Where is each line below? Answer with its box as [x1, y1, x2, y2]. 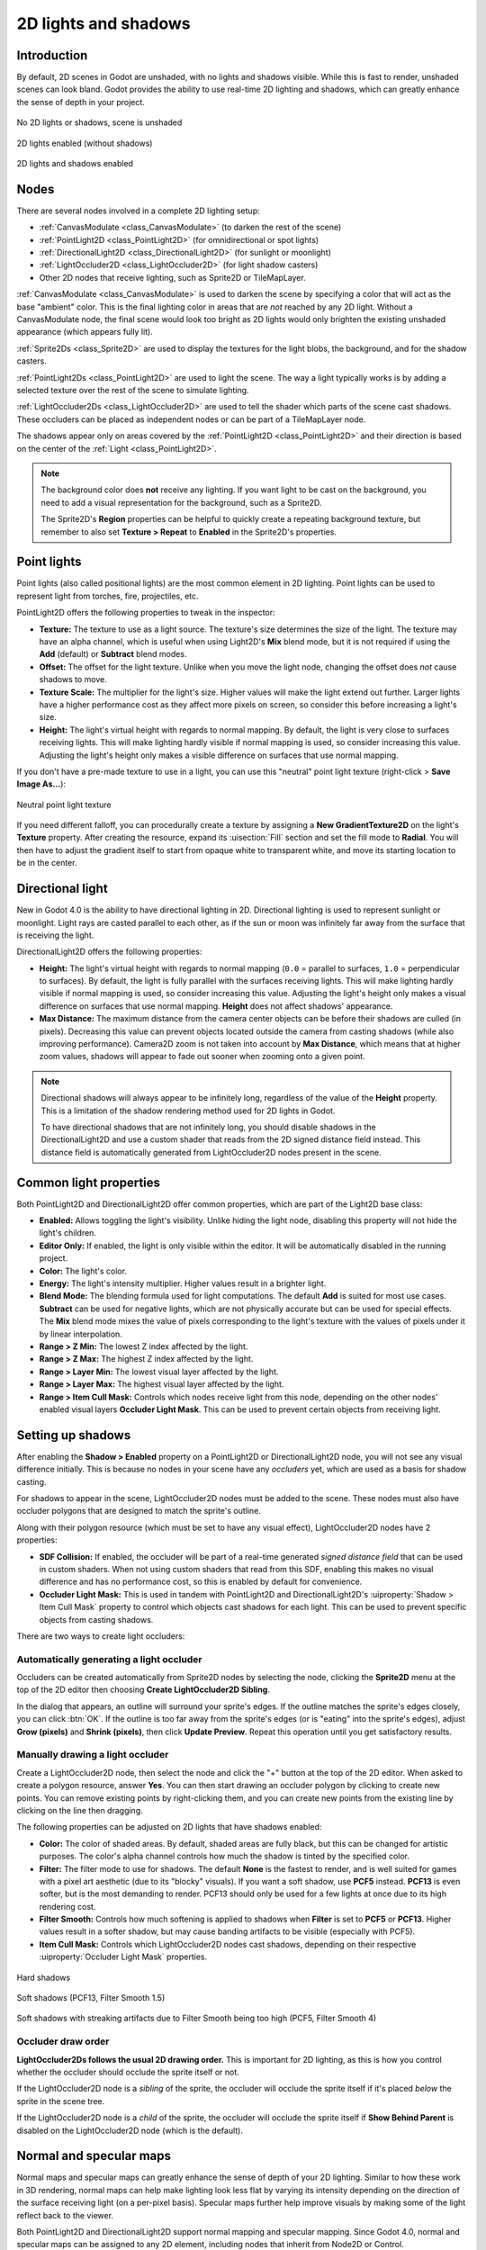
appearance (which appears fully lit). [16, 327, 153, 337]
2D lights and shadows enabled [16, 158, 134, 169]
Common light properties [16, 1174, 161, 1190]
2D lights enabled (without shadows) [16, 138, 153, 148]
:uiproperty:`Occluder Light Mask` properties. [39, 1951, 208, 1962]
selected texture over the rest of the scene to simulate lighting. [16, 385, 249, 395]
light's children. [39, 1228, 96, 1238]
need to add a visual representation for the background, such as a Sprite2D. [40, 497, 322, 508]
